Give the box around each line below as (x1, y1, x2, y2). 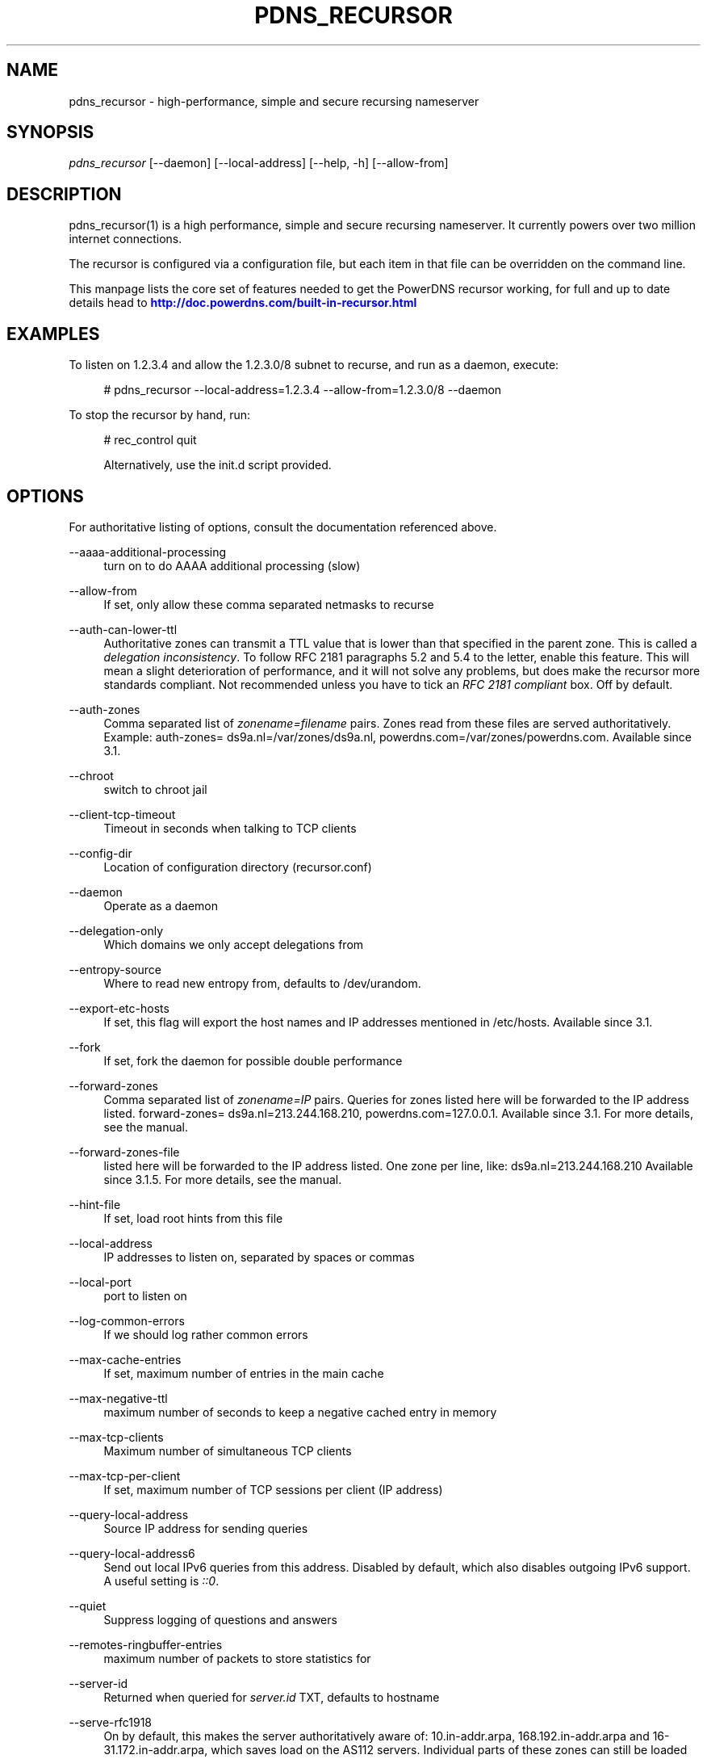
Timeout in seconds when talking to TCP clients (103, 821, 357, 835)
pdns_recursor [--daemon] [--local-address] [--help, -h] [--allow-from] (69, 156, 449, 170)
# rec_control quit (103, 433, 197, 447)
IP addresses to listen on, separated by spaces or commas (103, 1249, 415, 1264)
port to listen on (103, 1288, 187, 1303)
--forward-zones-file (69, 1144, 180, 1159)
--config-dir (69, 846, 132, 860)
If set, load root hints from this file (103, 1211, 283, 1225)
